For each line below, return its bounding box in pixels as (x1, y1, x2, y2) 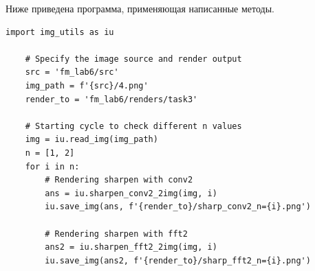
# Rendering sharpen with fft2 (45, 228, 188, 239)
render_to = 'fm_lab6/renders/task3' (25, 94, 198, 104)
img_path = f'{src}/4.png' (25, 80, 149, 91)
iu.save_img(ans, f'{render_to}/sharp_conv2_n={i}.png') (45, 202, 311, 212)
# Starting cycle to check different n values (25, 121, 242, 131)
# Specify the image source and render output (25, 54, 242, 64)
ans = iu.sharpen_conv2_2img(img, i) (45, 188, 217, 198)
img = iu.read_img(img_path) (25, 134, 158, 145)
